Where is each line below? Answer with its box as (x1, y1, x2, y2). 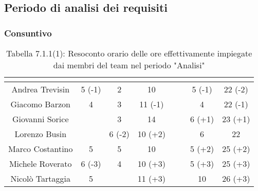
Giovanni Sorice (12, 113, 69, 125)
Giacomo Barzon (10, 98, 70, 110)
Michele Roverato (9, 158, 72, 169)
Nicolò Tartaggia (10, 173, 70, 184)
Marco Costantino (8, 143, 73, 155)
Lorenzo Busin (14, 128, 67, 140)
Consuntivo (4, 26, 52, 39)
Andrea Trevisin (11, 83, 70, 95)
